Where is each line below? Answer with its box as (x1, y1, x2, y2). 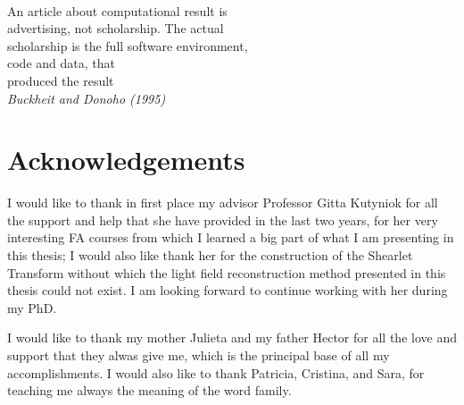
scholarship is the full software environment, (7, 36, 248, 55)
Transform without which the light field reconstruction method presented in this (7, 263, 446, 282)
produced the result (7, 71, 114, 89)
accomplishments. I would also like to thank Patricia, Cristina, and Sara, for (7, 363, 425, 382)
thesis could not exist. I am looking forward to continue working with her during (7, 281, 448, 300)
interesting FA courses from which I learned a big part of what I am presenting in (7, 228, 454, 247)
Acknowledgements (7, 141, 245, 178)
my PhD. (7, 298, 57, 316)
